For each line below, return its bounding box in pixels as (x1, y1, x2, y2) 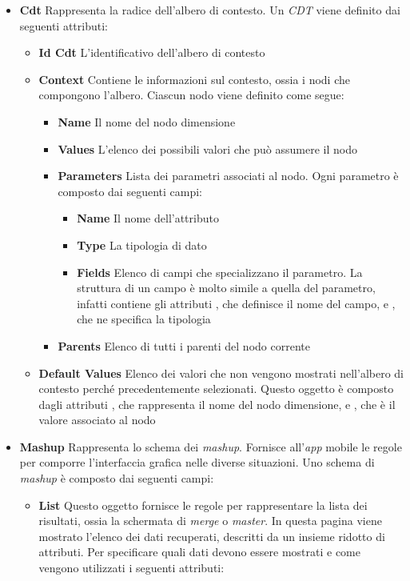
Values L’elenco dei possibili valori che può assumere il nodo (58, 140, 357, 157)
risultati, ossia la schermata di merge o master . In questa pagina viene (38, 512, 382, 529)
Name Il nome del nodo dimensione (58, 113, 236, 130)
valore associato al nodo (38, 411, 156, 428)
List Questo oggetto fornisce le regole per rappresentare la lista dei (38, 496, 368, 513)
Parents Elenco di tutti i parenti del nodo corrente (58, 337, 310, 354)
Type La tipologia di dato (77, 236, 207, 253)
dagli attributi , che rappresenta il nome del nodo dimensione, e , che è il (38, 395, 396, 412)
